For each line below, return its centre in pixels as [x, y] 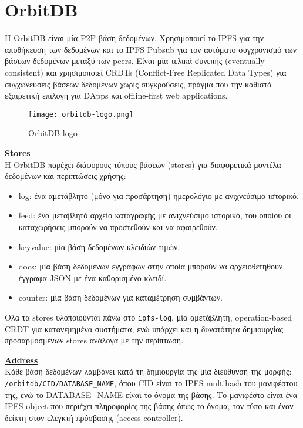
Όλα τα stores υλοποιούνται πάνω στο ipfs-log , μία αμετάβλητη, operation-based [149, 317]
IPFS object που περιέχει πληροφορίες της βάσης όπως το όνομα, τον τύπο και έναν [149, 406]
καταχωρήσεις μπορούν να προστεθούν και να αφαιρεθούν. [118, 226]
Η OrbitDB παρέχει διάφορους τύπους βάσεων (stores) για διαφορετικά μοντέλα [143, 164]
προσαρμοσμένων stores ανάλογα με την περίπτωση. [94, 340]
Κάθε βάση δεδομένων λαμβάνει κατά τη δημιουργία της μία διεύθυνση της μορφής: [148, 371]
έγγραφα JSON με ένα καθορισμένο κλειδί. [92, 277]
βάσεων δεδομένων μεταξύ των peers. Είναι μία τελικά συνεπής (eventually [135, 61]
